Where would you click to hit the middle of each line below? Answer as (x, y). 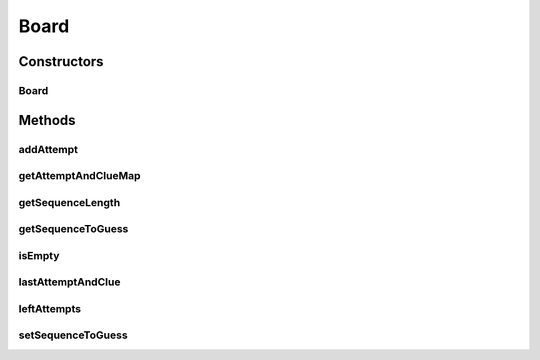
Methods (47, 120)
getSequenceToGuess (73, 229)
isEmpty (39, 255)
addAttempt (48, 149)
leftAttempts (50, 308)
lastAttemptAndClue (69, 282)
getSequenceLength (69, 202)
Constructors (61, 61)
